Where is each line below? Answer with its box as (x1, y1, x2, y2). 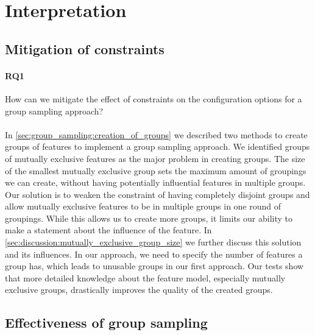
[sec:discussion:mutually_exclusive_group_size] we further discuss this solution (5, 236, 302, 249)
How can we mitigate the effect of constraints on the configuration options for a (5, 92, 302, 105)
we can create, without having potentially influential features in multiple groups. (5, 176, 306, 189)
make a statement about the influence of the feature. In (5, 224, 212, 236)
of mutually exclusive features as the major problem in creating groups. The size (5, 152, 305, 164)
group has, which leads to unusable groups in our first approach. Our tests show (5, 259, 304, 272)
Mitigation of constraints (5, 39, 165, 58)
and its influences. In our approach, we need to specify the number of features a (5, 247, 303, 260)
